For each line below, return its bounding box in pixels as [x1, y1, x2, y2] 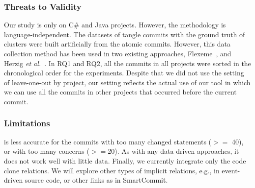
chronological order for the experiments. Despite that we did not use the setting [4, 68, 244, 78]
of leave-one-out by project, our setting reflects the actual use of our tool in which [4, 77, 251, 87]
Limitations [4, 117, 50, 129]
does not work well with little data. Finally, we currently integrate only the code [4, 155, 246, 165]
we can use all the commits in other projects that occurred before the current [4, 87, 237, 97]
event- [222, 165, 240, 175]
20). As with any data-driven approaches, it [108, 146, 239, 156]
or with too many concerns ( [4, 146, 89, 156]
